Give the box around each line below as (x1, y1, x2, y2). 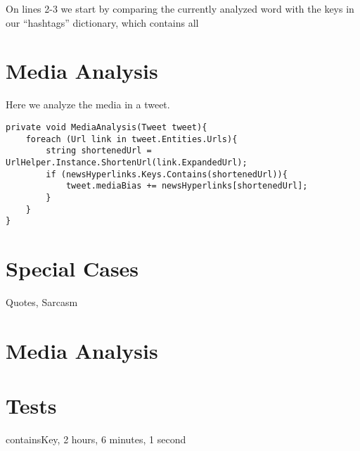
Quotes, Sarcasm (6, 294, 78, 309)
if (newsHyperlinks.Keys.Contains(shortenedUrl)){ (46, 169, 288, 179)
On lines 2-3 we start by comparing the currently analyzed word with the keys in (6, 1, 354, 15)
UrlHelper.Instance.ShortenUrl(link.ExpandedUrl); (6, 157, 247, 167)
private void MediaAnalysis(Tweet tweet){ (6, 122, 207, 132)
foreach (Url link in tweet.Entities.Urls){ (25, 134, 238, 144)
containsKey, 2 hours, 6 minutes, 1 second (6, 432, 186, 447)
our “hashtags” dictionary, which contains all (6, 15, 199, 30)
